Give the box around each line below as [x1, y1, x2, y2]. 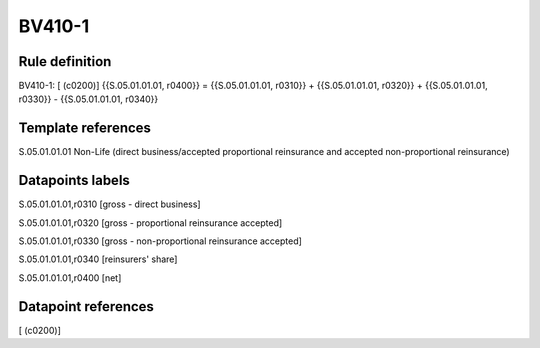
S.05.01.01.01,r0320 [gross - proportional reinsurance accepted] [18, 216, 283, 229]
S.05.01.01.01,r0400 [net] [18, 271, 122, 284]
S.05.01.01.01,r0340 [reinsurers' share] [18, 253, 178, 265]
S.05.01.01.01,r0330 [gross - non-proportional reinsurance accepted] [18, 235, 302, 247]
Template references [18, 120, 152, 137]
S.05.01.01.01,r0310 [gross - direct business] [18, 198, 201, 210]
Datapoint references [18, 298, 155, 315]
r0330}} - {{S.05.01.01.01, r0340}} [18, 93, 159, 105]
